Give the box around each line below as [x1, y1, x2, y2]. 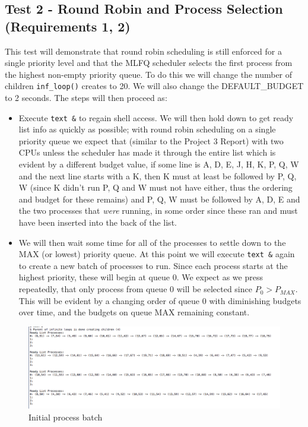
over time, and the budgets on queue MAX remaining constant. [18, 306, 250, 318]
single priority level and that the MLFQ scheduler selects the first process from [5, 56, 293, 69]
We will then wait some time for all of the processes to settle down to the [18, 236, 286, 248]
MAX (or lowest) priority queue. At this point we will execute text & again [18, 248, 295, 260]
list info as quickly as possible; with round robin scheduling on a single [18, 123, 276, 135]
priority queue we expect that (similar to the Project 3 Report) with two [18, 134, 284, 147]
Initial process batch [28, 410, 103, 423]
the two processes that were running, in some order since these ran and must [18, 204, 298, 217]
